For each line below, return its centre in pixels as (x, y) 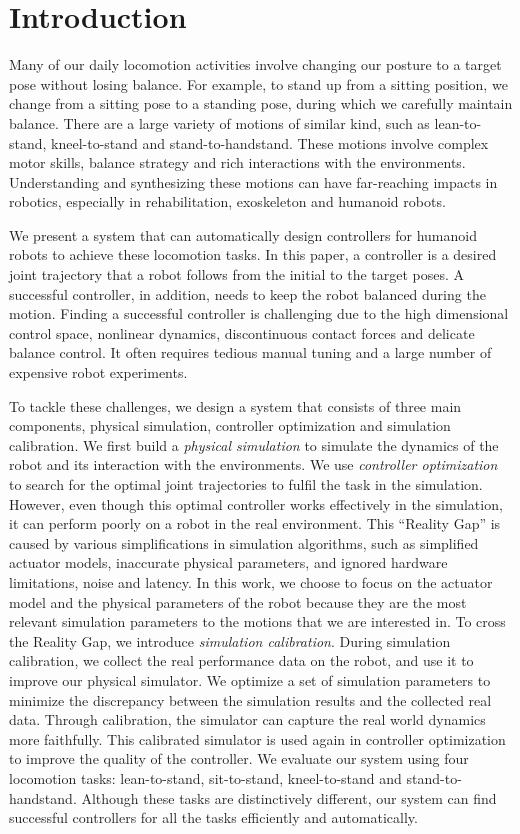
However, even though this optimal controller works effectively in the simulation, (256, 503)
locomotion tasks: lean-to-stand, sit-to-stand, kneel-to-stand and (205, 777)
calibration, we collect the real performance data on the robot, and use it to (241, 660)
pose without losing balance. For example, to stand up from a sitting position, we (258, 83)
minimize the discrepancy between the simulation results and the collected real (250, 699)
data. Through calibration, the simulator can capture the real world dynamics (247, 719)
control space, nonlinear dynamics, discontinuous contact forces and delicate (242, 332)
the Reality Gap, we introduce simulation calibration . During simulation (230, 640)
